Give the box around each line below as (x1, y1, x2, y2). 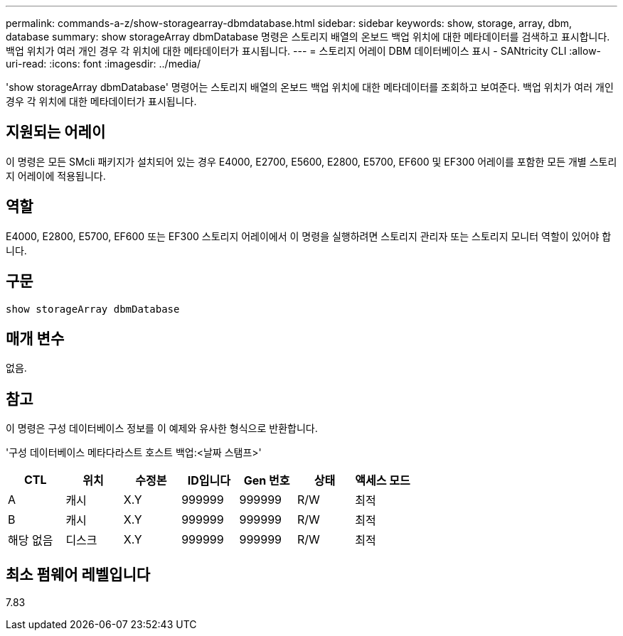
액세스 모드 (355, 473, 410, 488)
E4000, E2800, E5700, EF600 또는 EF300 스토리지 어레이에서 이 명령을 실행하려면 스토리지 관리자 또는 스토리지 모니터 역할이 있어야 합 (6, 230, 612, 242)
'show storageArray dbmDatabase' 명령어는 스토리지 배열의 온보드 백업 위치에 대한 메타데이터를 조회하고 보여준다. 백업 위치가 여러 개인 (6, 81, 614, 93)
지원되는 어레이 (6, 123, 106, 141)
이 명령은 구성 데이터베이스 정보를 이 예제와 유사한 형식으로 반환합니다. (6, 422, 318, 435)
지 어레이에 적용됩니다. (6, 169, 106, 182)
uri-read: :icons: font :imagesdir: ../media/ (6, 58, 201, 70)
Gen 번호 (243, 473, 290, 488)
